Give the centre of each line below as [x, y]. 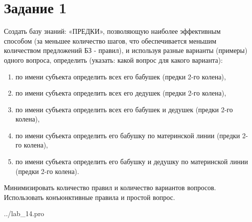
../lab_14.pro [24, 213]
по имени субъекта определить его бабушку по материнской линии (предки [128, 135]
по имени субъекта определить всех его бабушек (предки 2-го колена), [121, 76]
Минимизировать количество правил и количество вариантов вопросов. [110, 187]
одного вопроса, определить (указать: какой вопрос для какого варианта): [114, 60]
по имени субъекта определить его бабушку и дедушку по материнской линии [132, 161]
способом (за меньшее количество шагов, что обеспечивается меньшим [110, 40]
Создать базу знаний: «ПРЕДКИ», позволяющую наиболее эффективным [112, 31]
